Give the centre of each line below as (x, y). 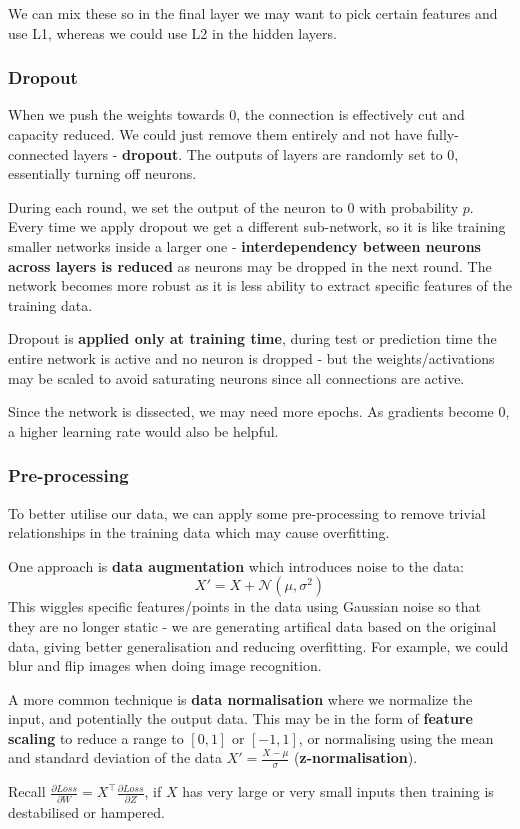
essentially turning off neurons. (102, 173)
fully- (443, 134)
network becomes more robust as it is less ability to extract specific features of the (260, 285)
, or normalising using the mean (396, 737)
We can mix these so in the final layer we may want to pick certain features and (253, 13)
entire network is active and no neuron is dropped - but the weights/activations (251, 357)
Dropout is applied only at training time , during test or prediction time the (252, 338)
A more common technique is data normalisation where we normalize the (240, 698)
